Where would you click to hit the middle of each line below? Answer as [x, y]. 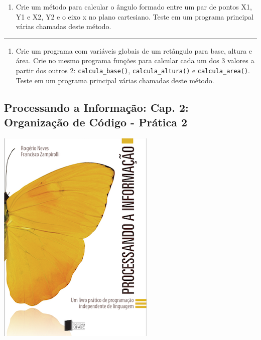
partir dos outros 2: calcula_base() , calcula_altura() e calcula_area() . [133, 70]
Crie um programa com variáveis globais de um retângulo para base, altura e [134, 50]
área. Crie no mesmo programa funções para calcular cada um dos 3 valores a [135, 60]
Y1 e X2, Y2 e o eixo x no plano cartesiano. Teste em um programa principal [135, 16]
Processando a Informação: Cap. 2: [96, 107]
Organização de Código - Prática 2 [96, 122]
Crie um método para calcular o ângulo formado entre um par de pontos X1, [134, 7]
